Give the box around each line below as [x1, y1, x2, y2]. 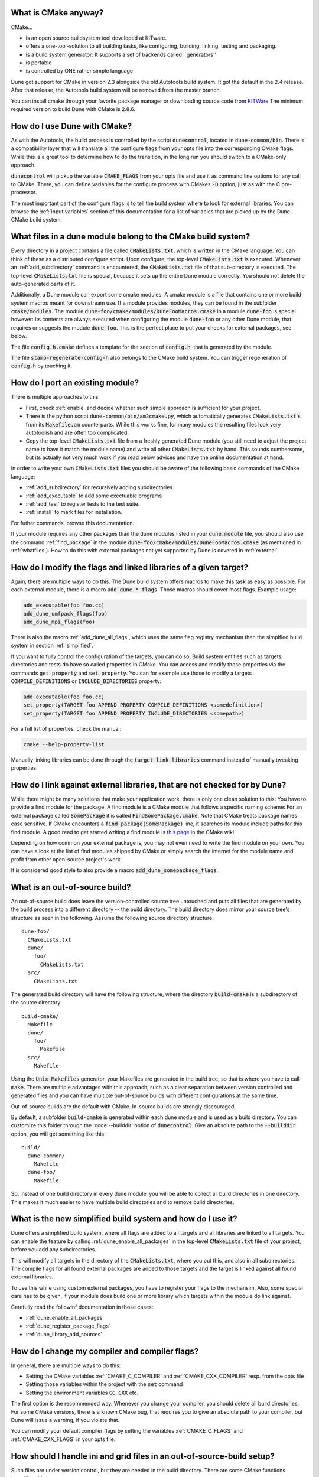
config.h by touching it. [11, 362, 73, 369]
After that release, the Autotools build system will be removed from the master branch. [11, 86, 222, 94]
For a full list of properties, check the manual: [11, 725, 122, 732]
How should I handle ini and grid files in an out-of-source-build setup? [11, 1451, 275, 1461]
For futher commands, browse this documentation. [11, 519, 135, 526]
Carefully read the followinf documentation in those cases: [11, 1303, 154, 1310]
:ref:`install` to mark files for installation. [25, 509, 122, 516]
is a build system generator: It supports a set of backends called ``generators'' [25, 51, 217, 58]
